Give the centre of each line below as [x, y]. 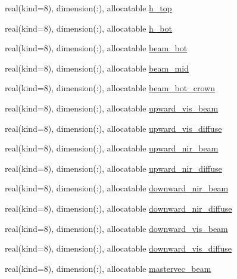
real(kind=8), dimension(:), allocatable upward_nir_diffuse [113, 168]
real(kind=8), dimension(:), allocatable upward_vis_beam [112, 108]
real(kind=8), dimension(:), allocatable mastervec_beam [108, 268]
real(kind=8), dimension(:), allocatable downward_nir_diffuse [118, 208]
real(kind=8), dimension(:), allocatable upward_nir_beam [112, 148]
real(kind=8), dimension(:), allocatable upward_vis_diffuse [113, 128]
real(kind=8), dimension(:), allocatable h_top [88, 8]
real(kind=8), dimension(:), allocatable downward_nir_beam [117, 188]
